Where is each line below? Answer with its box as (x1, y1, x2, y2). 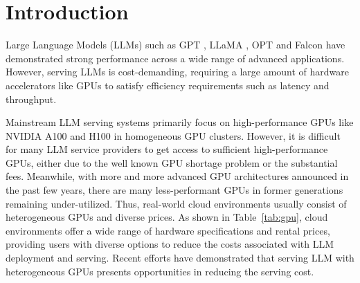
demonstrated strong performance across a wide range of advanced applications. (6, 51, 345, 65)
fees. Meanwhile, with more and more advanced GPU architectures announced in (6, 169, 349, 183)
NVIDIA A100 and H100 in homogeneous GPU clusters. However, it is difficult (6, 128, 341, 143)
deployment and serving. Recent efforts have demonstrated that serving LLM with (6, 250, 354, 265)
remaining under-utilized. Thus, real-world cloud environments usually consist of (6, 196, 347, 210)
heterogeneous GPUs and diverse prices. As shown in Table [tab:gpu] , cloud (6, 210, 328, 224)
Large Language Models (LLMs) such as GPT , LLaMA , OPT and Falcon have (6, 37, 345, 52)
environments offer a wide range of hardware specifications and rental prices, (6, 223, 330, 237)
